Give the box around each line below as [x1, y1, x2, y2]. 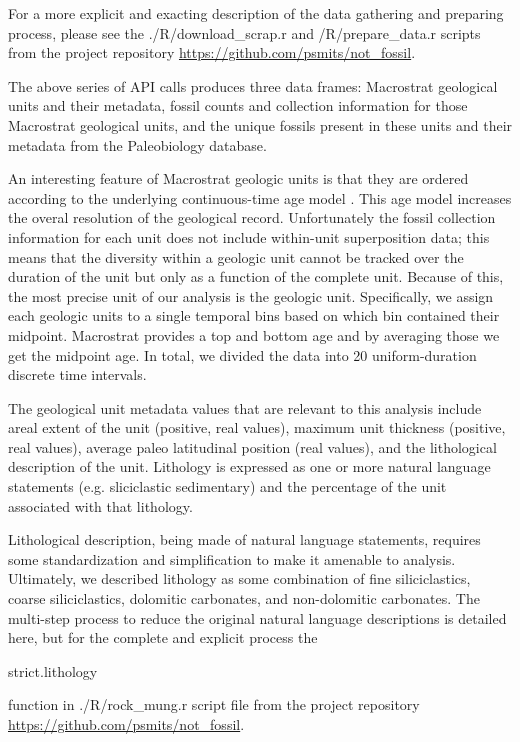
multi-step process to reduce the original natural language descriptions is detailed [8, 607, 507, 628]
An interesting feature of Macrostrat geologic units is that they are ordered [8, 168, 469, 189]
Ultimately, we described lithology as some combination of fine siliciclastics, [8, 568, 471, 589]
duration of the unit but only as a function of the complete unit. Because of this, [8, 266, 504, 287]
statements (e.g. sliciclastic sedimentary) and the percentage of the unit [8, 476, 447, 497]
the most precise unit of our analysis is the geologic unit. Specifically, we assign [8, 285, 494, 306]
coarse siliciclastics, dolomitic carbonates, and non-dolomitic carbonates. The [8, 588, 480, 609]
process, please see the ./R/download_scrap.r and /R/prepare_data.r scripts [8, 22, 481, 43]
